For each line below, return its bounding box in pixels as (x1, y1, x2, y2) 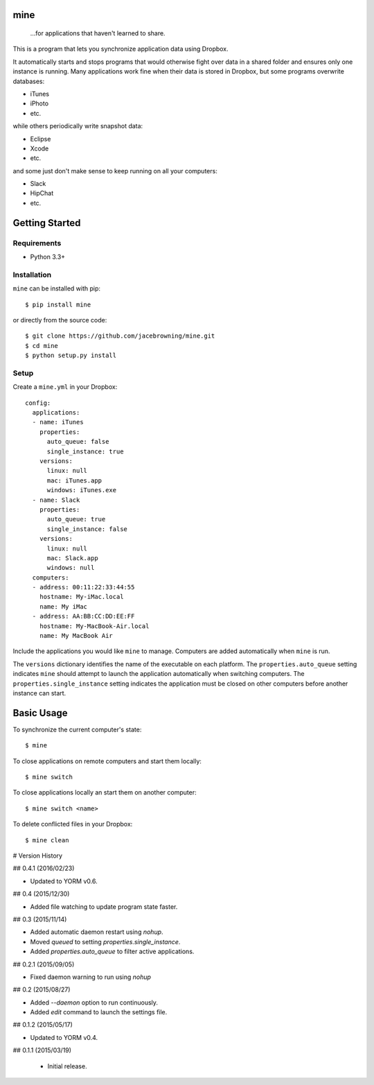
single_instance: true (46, 447, 124, 455)
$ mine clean (25, 836, 69, 844)
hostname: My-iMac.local (39, 593, 124, 601)
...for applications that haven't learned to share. (30, 29, 166, 37)
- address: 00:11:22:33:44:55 (32, 583, 135, 591)
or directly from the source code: (12, 315, 107, 324)
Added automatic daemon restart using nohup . (30, 928, 163, 936)
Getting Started (12, 217, 81, 229)
